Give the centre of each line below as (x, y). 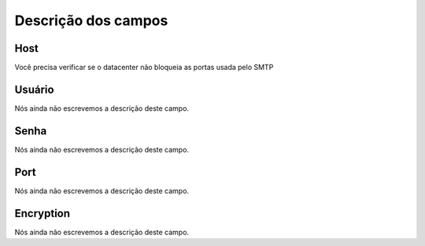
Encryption (42, 213)
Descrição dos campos (91, 20)
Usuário (34, 89)
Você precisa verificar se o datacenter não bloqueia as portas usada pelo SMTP (144, 68)
